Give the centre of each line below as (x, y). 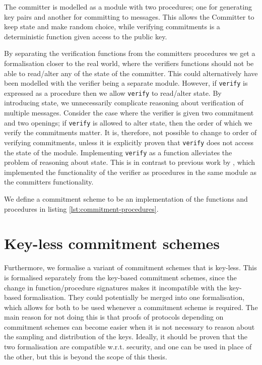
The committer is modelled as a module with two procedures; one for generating (128, 7)
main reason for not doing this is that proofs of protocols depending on (114, 317)
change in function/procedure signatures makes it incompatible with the (115, 287)
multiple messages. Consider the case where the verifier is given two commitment (129, 113)
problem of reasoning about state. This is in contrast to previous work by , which (130, 162)
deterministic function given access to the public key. (86, 36)
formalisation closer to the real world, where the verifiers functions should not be (129, 63)
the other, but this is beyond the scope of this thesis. (86, 356)
